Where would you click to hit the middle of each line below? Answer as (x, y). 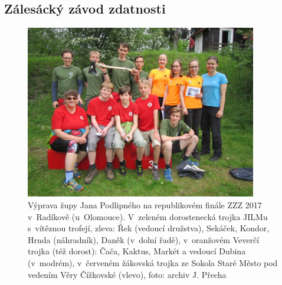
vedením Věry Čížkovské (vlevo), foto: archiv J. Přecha (127, 274)
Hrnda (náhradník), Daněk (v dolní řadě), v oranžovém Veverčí (144, 239)
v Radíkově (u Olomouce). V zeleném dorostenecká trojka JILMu (148, 216)
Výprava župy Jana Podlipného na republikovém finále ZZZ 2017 (145, 204)
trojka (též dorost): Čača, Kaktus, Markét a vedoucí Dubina (137, 251)
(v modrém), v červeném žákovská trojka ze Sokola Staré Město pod (153, 262)
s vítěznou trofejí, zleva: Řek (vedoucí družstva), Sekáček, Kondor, (149, 228)
